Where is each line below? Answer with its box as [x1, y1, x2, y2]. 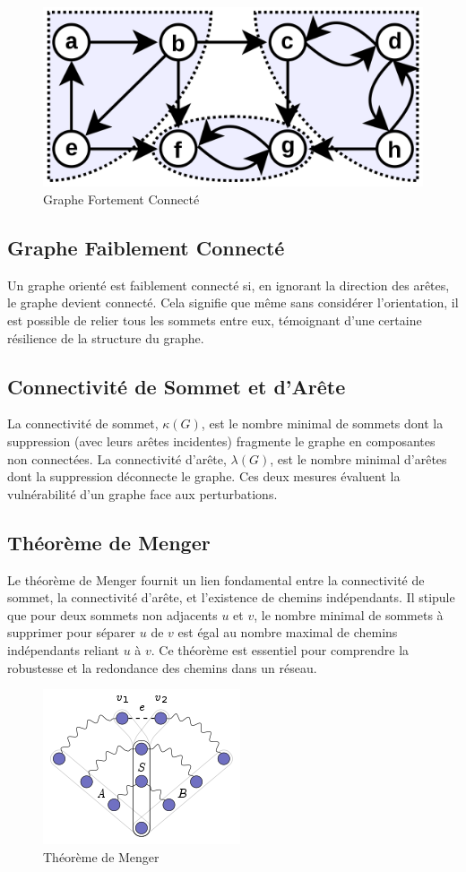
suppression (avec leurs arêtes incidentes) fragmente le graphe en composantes [7, 431, 436, 450]
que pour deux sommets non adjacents [7, 605, 218, 624]
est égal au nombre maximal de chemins [177, 623, 398, 642]
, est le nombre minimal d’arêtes [270, 449, 447, 468]
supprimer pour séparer [7, 623, 136, 642]
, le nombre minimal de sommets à [254, 605, 444, 624]
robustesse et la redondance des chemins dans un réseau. [7, 658, 317, 677]
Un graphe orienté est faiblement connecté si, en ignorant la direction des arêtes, [7, 275, 450, 294]
